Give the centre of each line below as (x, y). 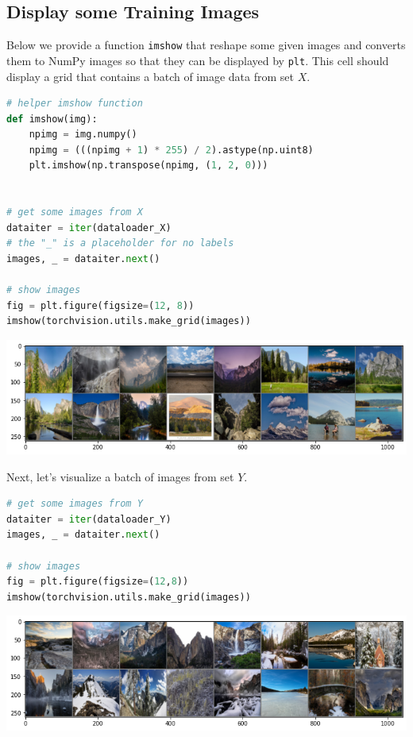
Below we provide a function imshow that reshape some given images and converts (206, 45)
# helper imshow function (75, 104)
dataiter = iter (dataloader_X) (89, 228)
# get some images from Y (75, 504)
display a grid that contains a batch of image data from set (150, 76)
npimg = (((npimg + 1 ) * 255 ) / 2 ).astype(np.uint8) (171, 150)
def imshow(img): (52, 119)
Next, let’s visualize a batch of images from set (120, 476)
